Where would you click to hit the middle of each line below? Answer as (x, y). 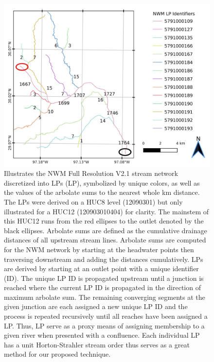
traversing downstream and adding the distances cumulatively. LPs (104, 259)
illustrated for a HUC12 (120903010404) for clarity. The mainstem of (107, 211)
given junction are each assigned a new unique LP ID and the (96, 306)
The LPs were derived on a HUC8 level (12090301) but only (93, 201)
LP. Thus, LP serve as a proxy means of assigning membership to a (104, 325)
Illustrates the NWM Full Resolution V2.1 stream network (91, 173)
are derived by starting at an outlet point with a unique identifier (101, 268)
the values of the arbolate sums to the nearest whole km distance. (102, 192)
